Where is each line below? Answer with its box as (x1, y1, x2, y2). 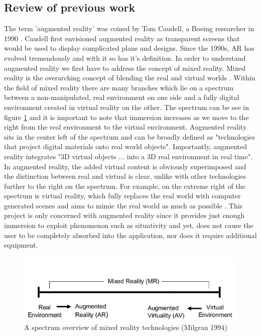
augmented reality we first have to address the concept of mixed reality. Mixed (4, 62, 246, 73)
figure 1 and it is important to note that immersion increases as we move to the (4, 111, 249, 122)
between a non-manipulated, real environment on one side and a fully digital (4, 92, 239, 102)
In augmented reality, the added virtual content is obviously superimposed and (4, 161, 246, 171)
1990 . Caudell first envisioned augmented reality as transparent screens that (4, 33, 240, 43)
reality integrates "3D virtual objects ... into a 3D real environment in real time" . (4, 151, 253, 161)
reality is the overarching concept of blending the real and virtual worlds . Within (4, 72, 255, 83)
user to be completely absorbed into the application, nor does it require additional (4, 230, 257, 240)
